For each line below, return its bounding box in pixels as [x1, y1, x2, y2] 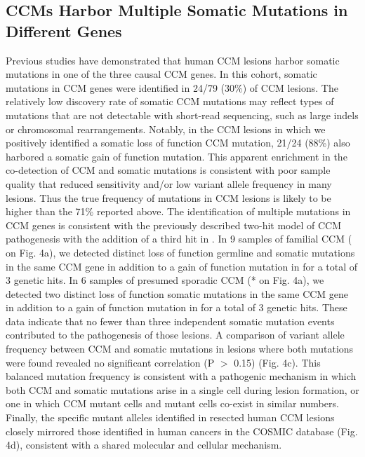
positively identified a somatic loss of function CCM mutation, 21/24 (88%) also [6, 135, 350, 150]
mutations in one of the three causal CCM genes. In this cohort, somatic [6, 67, 317, 81]
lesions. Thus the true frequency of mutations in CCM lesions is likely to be [6, 190, 331, 205]
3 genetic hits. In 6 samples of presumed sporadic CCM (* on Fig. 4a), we [6, 273, 324, 287]
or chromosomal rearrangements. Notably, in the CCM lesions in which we [6, 121, 326, 136]
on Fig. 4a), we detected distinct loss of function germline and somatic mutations [6, 245, 355, 259]
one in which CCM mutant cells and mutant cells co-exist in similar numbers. [6, 396, 339, 411]
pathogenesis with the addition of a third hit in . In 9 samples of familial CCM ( [6, 231, 352, 246]
